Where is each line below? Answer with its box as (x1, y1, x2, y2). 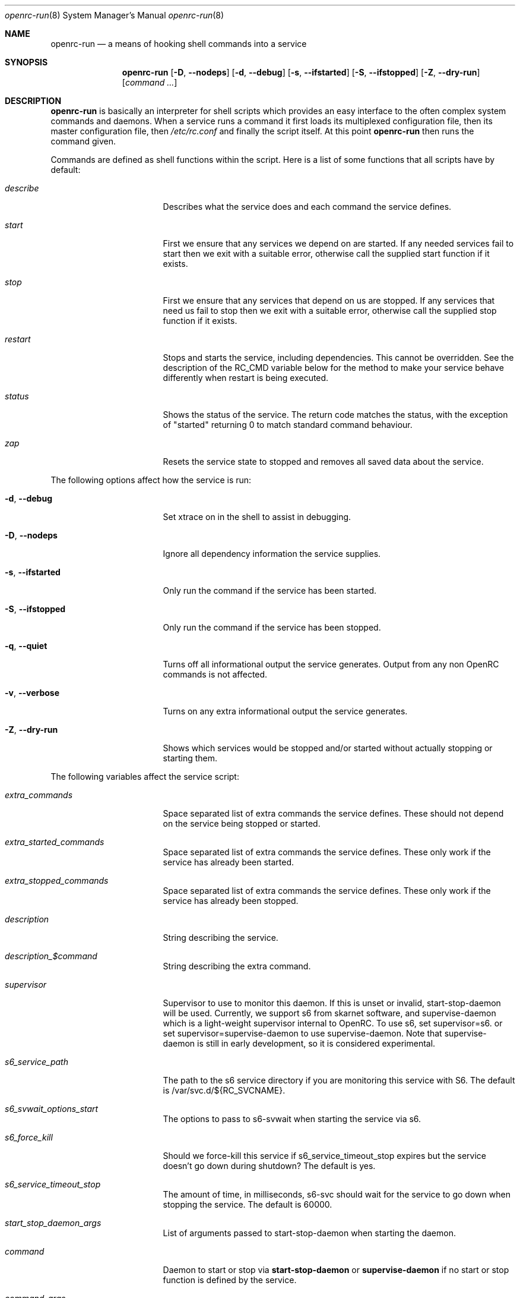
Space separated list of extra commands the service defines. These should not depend (163, 808, 504, 818)
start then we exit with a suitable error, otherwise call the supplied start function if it (163, 248, 490, 259)
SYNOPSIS (5, 57, 48, 67)
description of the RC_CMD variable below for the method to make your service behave (163, 363, 504, 373)
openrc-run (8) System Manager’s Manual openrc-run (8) (5, 10, 224, 20)
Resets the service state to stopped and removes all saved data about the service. (163, 456, 484, 467)
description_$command (5, 951, 97, 961)
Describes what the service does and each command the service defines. (163, 201, 452, 212)
